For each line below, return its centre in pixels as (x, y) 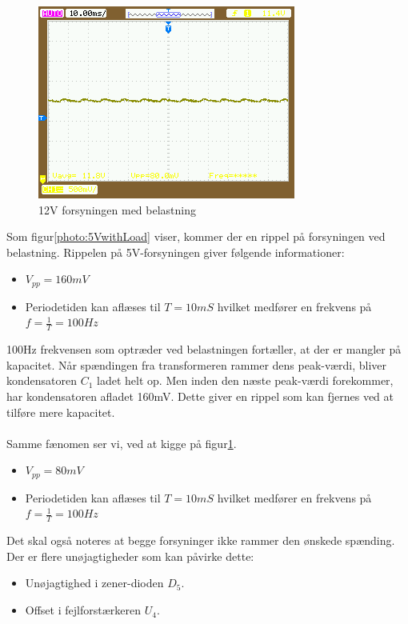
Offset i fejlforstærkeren (83, 610)
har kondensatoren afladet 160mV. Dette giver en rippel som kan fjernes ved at (200, 396)
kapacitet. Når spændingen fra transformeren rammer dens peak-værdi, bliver (197, 364)
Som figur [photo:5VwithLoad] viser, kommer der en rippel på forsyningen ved (196, 236)
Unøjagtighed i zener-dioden (94, 583)
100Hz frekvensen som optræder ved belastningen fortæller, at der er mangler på (204, 349)
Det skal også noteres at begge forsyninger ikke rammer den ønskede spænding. (201, 540)
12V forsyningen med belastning (117, 209)
